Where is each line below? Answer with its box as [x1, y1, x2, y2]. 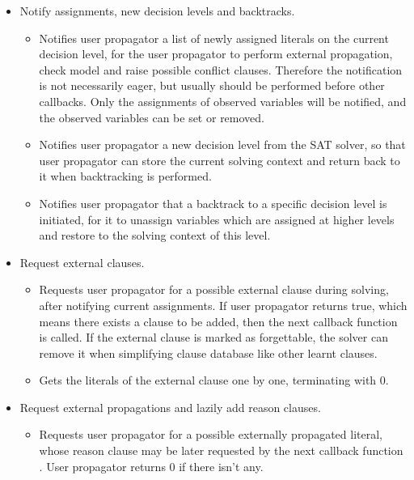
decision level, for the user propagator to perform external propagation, [39, 45, 393, 62]
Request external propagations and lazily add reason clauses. [19, 398, 321, 415]
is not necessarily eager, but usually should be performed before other [39, 77, 385, 94]
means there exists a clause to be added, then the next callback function [39, 312, 398, 329]
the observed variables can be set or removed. [39, 108, 264, 125]
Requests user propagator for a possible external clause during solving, [39, 281, 389, 298]
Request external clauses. [19, 253, 145, 270]
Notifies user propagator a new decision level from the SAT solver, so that [39, 136, 406, 153]
